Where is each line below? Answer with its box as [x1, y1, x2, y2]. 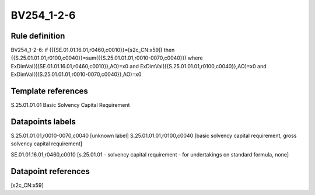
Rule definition [10, 31, 65, 41]
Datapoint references [10, 166, 90, 176]
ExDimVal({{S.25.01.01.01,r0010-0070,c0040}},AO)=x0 [10, 71, 142, 78]
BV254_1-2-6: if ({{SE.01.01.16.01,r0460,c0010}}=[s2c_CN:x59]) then [10, 47, 175, 54]
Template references [10, 86, 89, 96]
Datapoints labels [10, 117, 76, 127]
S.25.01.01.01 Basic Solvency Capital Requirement [10, 102, 130, 109]
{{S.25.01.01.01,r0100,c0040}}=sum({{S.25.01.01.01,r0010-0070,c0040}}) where [10, 54, 204, 61]
